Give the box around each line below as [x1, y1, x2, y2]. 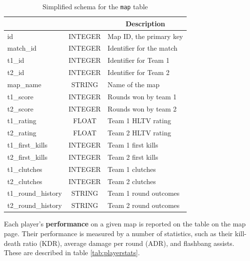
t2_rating [7, 128, 37, 138]
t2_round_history [7, 200, 62, 210]
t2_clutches [7, 176, 42, 186]
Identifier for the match [107, 43, 178, 53]
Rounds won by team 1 [107, 91, 177, 101]
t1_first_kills [7, 140, 48, 150]
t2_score [7, 103, 34, 113]
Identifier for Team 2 [107, 67, 170, 77]
